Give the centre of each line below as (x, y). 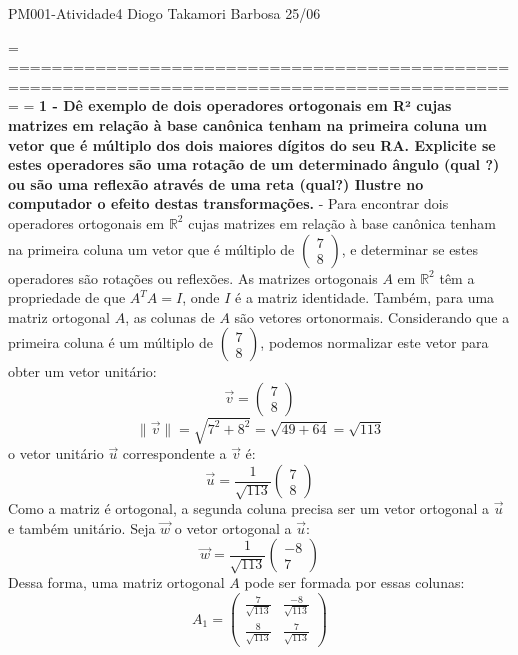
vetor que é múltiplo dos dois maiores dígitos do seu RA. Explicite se (252, 144)
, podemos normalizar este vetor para (374, 342)
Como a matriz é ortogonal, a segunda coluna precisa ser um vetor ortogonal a (249, 508)
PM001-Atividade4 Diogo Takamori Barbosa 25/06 (164, 13)
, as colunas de (170, 316)
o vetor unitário (56, 453)
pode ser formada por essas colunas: (354, 582)
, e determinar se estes (410, 248)
